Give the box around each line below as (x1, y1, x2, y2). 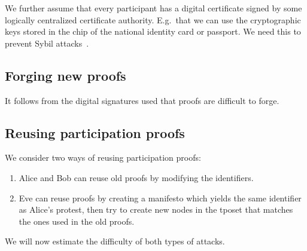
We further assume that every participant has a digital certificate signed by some (5, 2, 302, 14)
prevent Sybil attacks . (5, 36, 89, 49)
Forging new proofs (5, 66, 126, 84)
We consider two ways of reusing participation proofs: (5, 151, 201, 164)
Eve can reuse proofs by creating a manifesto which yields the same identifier (19, 191, 302, 204)
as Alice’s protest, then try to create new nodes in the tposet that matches (19, 203, 293, 216)
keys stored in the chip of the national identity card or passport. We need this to (5, 25, 301, 38)
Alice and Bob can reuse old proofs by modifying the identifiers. (19, 171, 254, 183)
